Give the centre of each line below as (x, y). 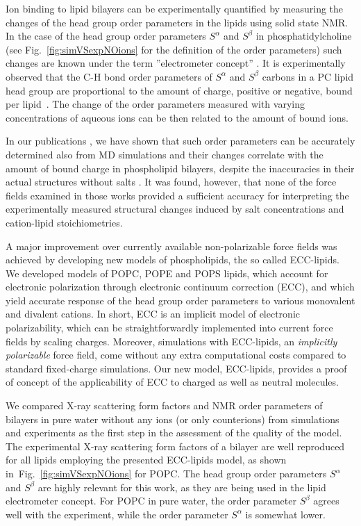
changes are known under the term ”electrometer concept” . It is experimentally (176, 63)
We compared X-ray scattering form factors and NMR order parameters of (164, 405)
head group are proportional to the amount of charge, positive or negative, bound (179, 90)
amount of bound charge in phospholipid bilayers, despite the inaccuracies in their (180, 168)
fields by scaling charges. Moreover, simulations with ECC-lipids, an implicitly (171, 341)
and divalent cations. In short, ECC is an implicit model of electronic (153, 314)
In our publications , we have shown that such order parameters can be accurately (180, 141)
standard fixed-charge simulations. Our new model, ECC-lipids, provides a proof (176, 368)
